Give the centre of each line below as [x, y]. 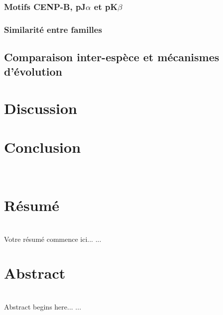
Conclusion [43, 147]
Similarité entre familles [53, 29]
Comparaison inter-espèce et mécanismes [112, 57]
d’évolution [33, 71]
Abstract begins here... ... [43, 306]
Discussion [41, 108]
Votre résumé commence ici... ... [53, 239]
